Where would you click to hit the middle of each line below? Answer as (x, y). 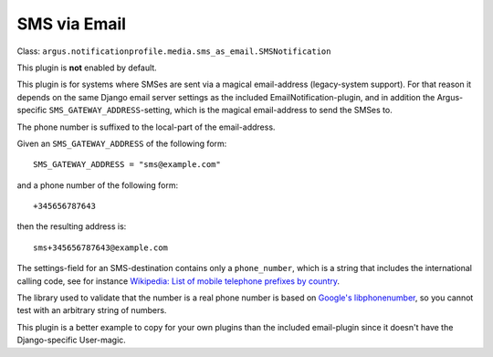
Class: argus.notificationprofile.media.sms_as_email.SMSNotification (174, 51)
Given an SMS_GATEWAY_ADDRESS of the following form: (122, 143)
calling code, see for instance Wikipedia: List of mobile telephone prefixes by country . (178, 281)
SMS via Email (72, 24)
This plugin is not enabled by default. (87, 68)
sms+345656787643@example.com (101, 247)
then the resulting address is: (72, 226)
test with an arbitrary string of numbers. (92, 310)
